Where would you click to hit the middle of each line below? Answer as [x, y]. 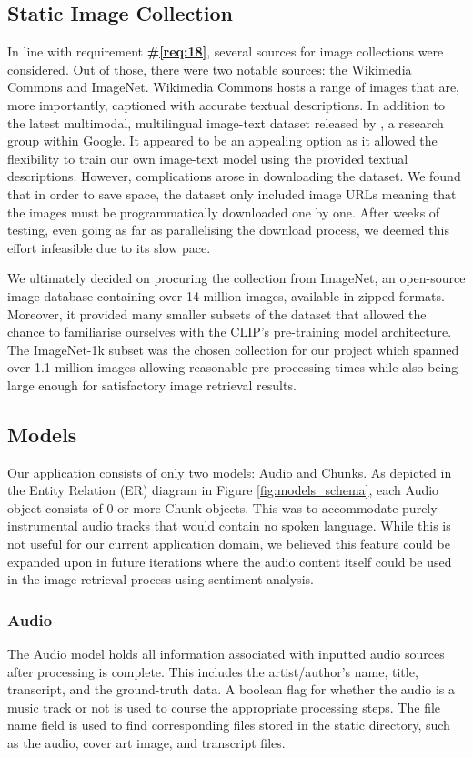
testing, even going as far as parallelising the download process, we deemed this [228, 230]
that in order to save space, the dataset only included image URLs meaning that [232, 193]
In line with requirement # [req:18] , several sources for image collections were [226, 51]
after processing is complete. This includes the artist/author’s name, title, [213, 671]
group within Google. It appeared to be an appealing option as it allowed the [222, 141]
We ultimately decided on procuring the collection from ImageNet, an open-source [236, 278]
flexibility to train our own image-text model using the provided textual [208, 158]
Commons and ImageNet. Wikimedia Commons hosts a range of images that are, [234, 87]
